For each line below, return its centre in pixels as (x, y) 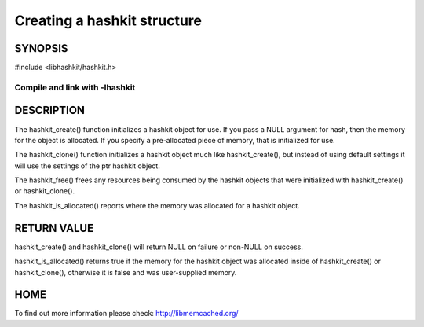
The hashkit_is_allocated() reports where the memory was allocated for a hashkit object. (157, 205)
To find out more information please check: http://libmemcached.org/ (126, 314)
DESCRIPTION (50, 110)
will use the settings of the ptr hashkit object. (87, 166)
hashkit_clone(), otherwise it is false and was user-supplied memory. (126, 272)
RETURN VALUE (54, 228)
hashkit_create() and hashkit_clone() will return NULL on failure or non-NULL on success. (159, 247)
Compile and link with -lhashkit (75, 87)
